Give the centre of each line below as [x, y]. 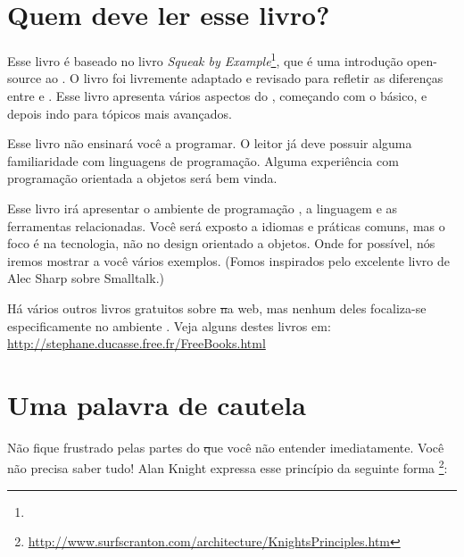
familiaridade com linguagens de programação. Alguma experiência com [203, 160]
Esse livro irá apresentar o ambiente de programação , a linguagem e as [203, 208]
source [25, 78]
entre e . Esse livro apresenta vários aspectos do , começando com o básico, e [217, 95]
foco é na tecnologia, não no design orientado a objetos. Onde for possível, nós [221, 243]
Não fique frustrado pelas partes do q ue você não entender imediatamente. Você [226, 447]
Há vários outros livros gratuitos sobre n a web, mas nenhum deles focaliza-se [217, 308]
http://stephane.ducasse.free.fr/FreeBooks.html [137, 343]
